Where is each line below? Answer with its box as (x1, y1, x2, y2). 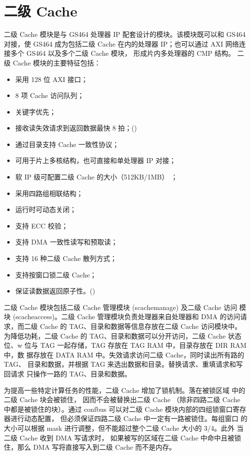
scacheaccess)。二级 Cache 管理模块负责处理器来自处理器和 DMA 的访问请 (15, 311, 247, 322)
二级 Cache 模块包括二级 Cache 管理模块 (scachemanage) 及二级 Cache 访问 (4, 302, 237, 312)
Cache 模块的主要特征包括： (13, 57, 101, 67)
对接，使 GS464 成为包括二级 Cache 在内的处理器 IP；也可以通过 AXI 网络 (4, 38, 239, 49)
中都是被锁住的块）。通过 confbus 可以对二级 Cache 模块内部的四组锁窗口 (4, 404, 233, 414)
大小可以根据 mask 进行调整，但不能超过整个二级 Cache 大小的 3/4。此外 (4, 422, 235, 433)
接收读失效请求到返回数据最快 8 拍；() (15, 123, 137, 133)
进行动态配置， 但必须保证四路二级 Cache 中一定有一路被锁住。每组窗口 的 (10, 413, 248, 423)
